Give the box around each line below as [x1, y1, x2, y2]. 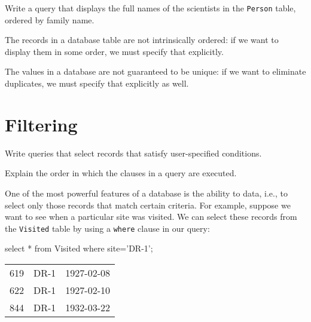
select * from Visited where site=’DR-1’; [5, 242, 153, 254]
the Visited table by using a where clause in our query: [5, 222, 210, 234]
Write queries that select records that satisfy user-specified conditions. [5, 146, 262, 159]
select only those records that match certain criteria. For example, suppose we [5, 198, 291, 211]
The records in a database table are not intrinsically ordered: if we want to [5, 33, 279, 46]
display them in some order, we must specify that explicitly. [5, 45, 224, 57]
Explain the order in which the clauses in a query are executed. [5, 167, 237, 179]
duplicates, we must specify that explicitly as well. [5, 77, 189, 90]
